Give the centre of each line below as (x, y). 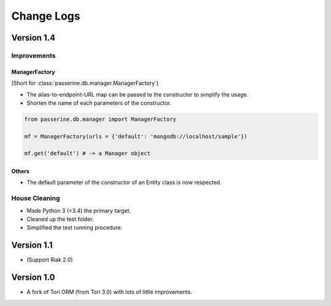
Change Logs (46, 16)
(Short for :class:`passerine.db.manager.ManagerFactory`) (85, 83)
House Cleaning (36, 198)
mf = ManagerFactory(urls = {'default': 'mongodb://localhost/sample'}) (136, 136)
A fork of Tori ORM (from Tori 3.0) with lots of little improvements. (109, 292)
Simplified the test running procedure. (74, 228)
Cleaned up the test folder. (60, 219)
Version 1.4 (33, 38)
